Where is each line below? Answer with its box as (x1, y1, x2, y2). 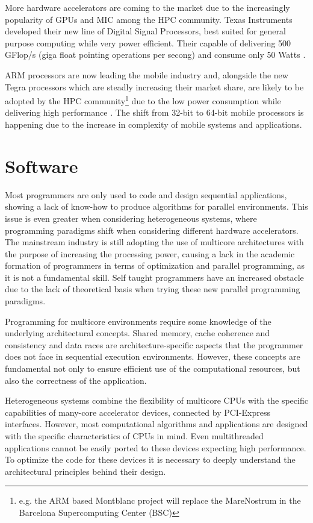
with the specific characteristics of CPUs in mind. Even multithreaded (5, 430, 264, 442)
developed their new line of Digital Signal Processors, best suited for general (5, 25, 286, 37)
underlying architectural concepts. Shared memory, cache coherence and (5, 327, 270, 339)
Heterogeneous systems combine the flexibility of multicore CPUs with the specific (5, 394, 308, 407)
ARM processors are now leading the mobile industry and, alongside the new (5, 68, 288, 81)
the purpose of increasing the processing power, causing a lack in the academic (5, 247, 295, 260)
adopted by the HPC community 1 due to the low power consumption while (5, 93, 281, 107)
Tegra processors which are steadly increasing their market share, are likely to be (5, 80, 304, 93)
